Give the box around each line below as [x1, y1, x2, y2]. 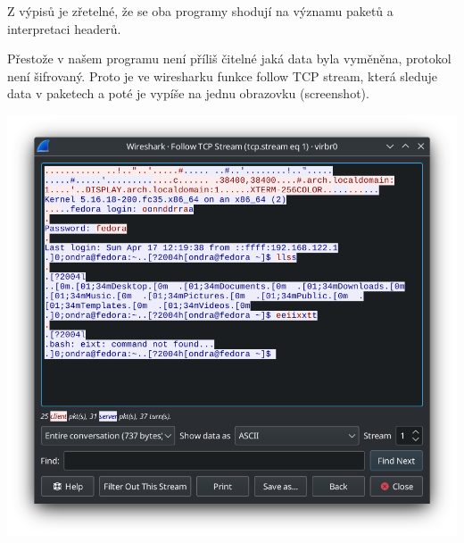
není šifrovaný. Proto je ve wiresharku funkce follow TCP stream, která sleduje [7, 66, 437, 85]
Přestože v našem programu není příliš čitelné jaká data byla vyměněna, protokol [7, 49, 452, 68]
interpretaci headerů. [7, 19, 121, 38]
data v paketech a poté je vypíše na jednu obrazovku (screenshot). [7, 84, 369, 103]
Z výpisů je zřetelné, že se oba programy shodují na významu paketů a [7, 2, 394, 20]
